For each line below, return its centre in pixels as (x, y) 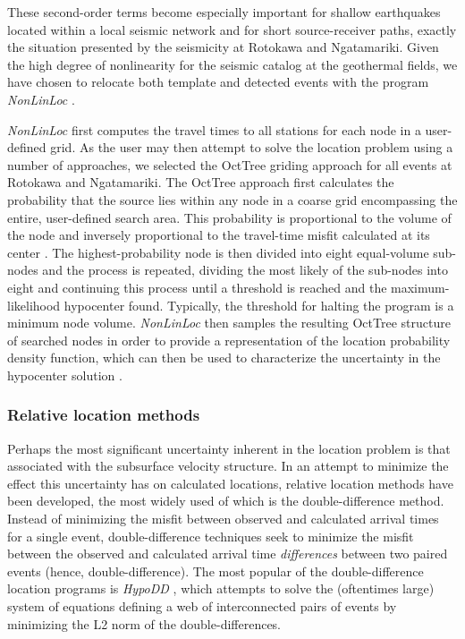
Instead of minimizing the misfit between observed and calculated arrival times (223, 519)
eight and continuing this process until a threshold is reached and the (197, 287)
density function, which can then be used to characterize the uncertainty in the (224, 358)
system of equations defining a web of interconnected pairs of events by (202, 606)
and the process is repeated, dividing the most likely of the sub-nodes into (245, 270)
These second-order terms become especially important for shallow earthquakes (224, 12)
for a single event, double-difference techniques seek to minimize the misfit (211, 536)
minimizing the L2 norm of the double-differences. (144, 623)
